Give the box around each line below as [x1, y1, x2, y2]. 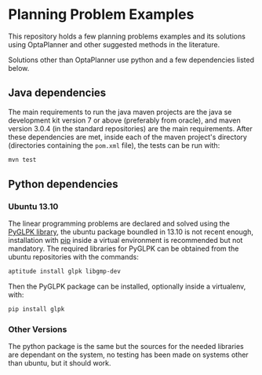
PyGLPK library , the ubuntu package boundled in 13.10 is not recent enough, [8, 227, 253, 237]
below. [8, 63, 30, 72]
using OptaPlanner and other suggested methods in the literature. [8, 39, 220, 49]
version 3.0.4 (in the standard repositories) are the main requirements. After [8, 123, 253, 133]
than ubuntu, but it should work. [8, 358, 111, 368]
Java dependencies [8, 86, 107, 100]
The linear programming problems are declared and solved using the [8, 219, 230, 229]
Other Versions [8, 324, 67, 335]
